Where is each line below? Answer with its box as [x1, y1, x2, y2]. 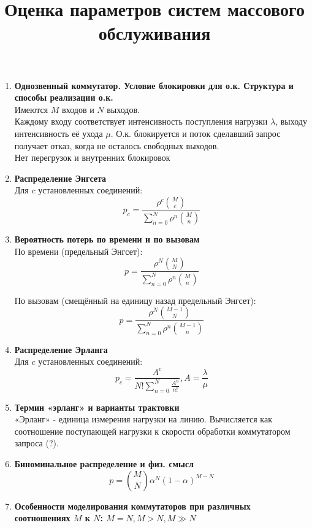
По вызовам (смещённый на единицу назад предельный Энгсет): [14, 293, 256, 306]
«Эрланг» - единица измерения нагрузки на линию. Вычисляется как [14, 413, 272, 425]
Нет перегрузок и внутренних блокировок [14, 151, 170, 164]
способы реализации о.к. [14, 91, 113, 104]
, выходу [275, 115, 307, 128]
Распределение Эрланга [14, 343, 108, 355]
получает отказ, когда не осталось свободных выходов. [14, 139, 219, 152]
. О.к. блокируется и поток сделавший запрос [110, 126, 281, 139]
